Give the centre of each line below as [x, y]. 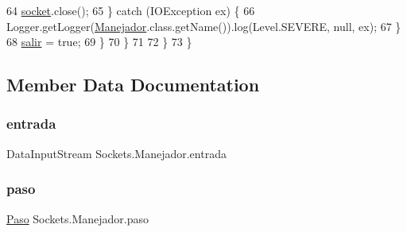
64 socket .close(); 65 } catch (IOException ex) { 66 [131, 10]
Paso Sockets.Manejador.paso [78, 218]
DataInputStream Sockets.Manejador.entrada [116, 153]
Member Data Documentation [133, 85]
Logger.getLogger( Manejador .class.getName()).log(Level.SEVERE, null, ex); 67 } [204, 26]
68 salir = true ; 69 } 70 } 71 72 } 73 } [99, 42]
